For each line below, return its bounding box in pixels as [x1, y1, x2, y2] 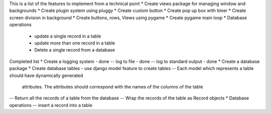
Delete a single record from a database [34, 47, 115, 53]
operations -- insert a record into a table [9, 102, 93, 108]
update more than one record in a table [34, 40, 115, 46]
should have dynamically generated [9, 72, 83, 78]
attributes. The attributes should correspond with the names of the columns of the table [22, 83, 203, 89]
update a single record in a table [34, 33, 101, 39]
